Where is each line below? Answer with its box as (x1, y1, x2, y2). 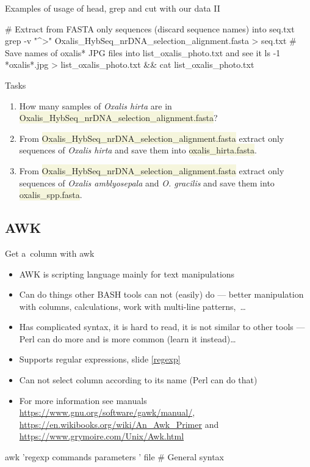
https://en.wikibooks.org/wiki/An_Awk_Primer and (19, 417, 219, 430)
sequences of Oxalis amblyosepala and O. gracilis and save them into (19, 176, 275, 189)
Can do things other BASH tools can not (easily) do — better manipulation (19, 288, 304, 301)
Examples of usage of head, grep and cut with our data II (5, 2, 220, 14)
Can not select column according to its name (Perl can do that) (19, 373, 258, 386)
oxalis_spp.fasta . (19, 188, 82, 201)
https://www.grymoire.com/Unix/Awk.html (19, 430, 184, 443)
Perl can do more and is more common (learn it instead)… (19, 332, 236, 345)
